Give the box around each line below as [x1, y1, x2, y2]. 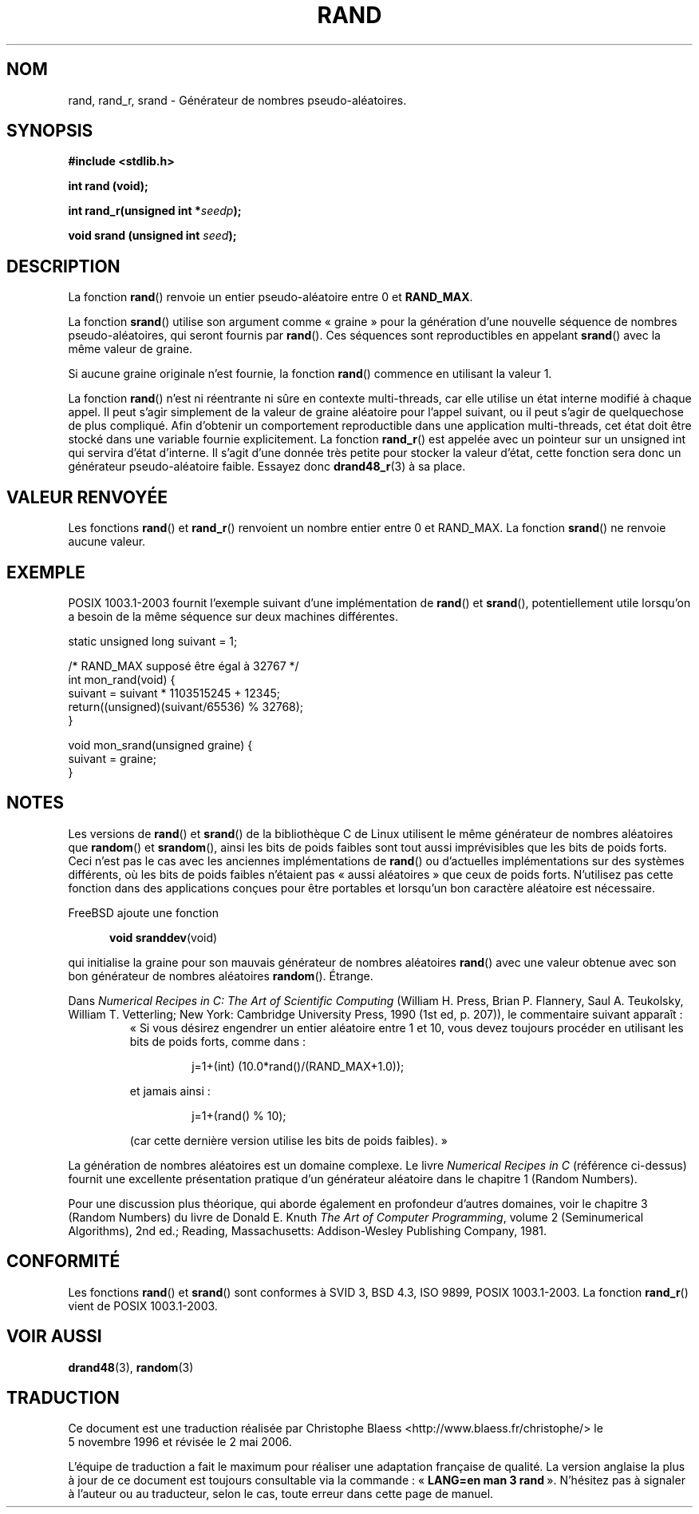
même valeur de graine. [68, 342, 193, 356]
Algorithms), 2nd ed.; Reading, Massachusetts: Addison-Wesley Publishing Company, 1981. [68, 1223, 547, 1238]
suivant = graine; [68, 751, 156, 765]
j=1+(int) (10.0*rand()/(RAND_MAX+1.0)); [192, 1059, 405, 1073]
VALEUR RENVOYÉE [6, 487, 168, 507]
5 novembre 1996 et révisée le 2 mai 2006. [68, 1435, 292, 1449]
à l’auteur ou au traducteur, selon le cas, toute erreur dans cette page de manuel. [68, 1487, 494, 1501]
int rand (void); [68, 179, 148, 193]
